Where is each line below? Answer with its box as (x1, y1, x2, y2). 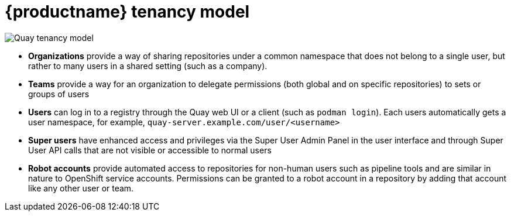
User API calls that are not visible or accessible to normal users (28, 145, 272, 155)
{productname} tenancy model (5, 2, 250, 22)
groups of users (28, 88, 90, 99)
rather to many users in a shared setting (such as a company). (28, 60, 267, 71)
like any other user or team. (28, 183, 134, 193)
